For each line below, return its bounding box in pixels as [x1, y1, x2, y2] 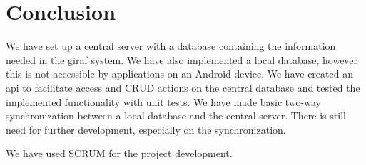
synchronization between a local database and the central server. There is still [6, 108, 346, 123]
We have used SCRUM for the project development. [6, 146, 233, 161]
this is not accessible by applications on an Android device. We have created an [6, 66, 353, 81]
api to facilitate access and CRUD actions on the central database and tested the [6, 80, 360, 95]
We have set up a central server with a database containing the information [6, 38, 336, 53]
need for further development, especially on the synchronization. [6, 122, 286, 137]
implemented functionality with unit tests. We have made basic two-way [6, 94, 321, 109]
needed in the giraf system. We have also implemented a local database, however [6, 52, 358, 67]
